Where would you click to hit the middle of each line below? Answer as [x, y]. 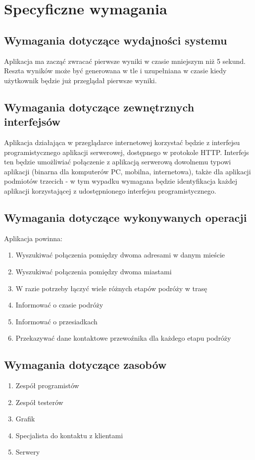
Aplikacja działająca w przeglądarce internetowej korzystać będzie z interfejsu [122, 142]
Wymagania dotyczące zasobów [85, 365]
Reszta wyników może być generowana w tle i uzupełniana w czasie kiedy [115, 71]
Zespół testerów [39, 402]
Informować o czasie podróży [59, 305]
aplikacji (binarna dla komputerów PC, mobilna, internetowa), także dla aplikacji [127, 171]
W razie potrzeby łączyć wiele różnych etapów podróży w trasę [111, 288]
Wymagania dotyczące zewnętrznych [99, 107]
